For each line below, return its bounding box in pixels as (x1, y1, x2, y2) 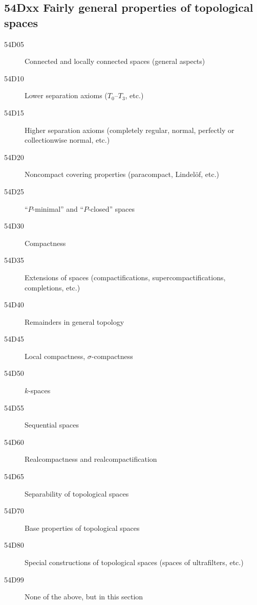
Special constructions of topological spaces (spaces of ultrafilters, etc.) (25, 557, 244, 567)
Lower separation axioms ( (25, 90, 108, 101)
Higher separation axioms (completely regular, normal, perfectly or (25, 124, 234, 135)
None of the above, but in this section (25, 591, 143, 602)
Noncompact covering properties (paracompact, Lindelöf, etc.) (25, 169, 219, 180)
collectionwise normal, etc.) (25, 135, 110, 145)
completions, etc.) (25, 282, 80, 293)
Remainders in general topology (25, 316, 124, 327)
